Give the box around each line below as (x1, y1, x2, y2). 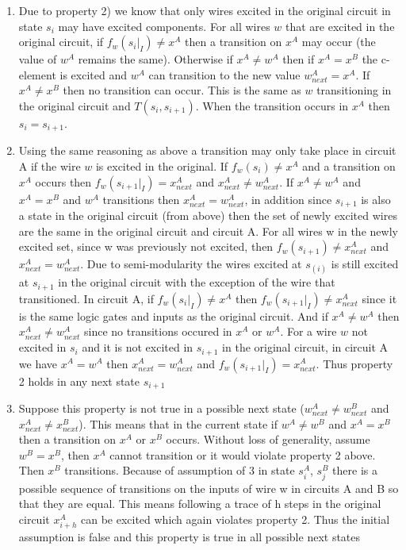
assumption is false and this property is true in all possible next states (18, 528, 361, 544)
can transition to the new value (148, 66, 301, 83)
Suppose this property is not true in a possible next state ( (18, 399, 304, 416)
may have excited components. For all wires (58, 17, 270, 34)
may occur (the (301, 33, 376, 50)
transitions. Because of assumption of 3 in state (64, 462, 295, 479)
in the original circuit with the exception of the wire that (58, 274, 335, 290)
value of (18, 51, 57, 67)
